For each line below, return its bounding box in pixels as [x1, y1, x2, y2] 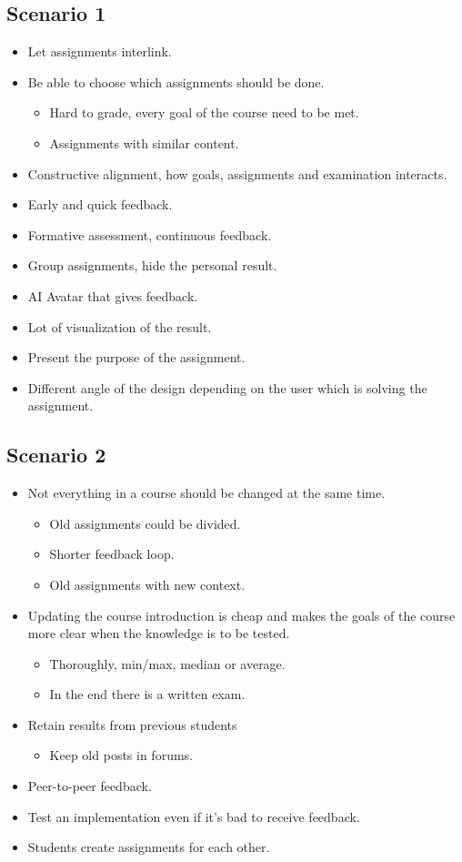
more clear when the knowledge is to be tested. [27, 624, 290, 643]
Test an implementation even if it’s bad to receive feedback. [27, 806, 360, 826]
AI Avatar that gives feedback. [27, 286, 198, 305]
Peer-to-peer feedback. [27, 776, 152, 796]
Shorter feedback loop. [49, 544, 175, 563]
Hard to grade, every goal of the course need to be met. [49, 103, 359, 122]
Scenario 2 [6, 441, 106, 469]
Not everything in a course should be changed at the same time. [27, 483, 386, 502]
